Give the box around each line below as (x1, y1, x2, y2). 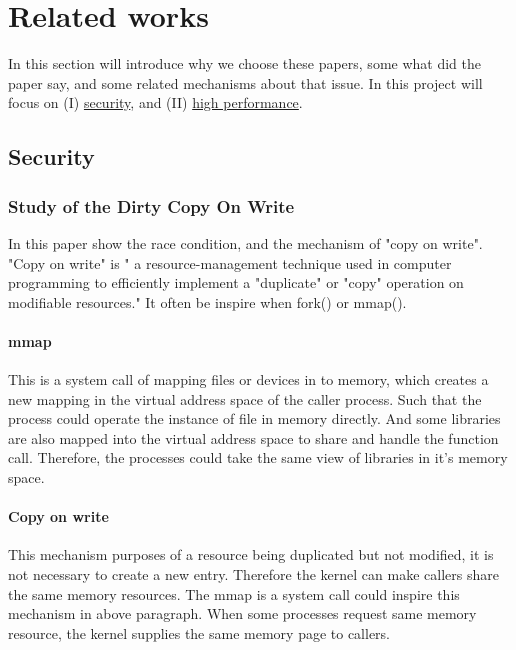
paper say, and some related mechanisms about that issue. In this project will (8, 72, 483, 93)
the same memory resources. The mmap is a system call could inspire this (8, 583, 460, 604)
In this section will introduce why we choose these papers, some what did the (8, 53, 481, 74)
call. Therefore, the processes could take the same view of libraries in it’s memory (8, 447, 508, 468)
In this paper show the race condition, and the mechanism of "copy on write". (8, 232, 483, 253)
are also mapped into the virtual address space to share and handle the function (8, 427, 499, 448)
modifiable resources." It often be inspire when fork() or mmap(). (8, 291, 407, 312)
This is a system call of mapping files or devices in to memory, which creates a (8, 369, 489, 390)
